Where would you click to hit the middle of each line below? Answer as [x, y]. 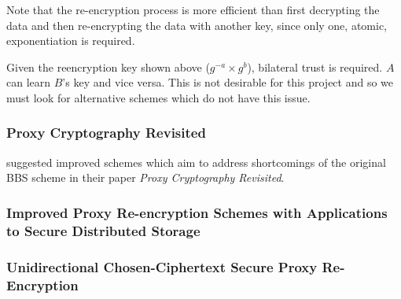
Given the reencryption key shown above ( [108, 66]
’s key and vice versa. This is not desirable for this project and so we [228, 82]
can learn [29, 82]
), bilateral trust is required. [315, 66]
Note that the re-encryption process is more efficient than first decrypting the [193, 9]
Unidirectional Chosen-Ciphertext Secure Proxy [162, 266]
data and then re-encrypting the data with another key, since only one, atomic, [197, 25]
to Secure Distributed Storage [103, 230]
